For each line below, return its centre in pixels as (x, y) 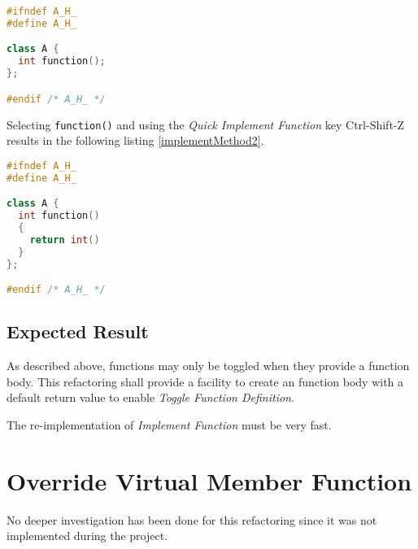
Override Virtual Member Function (209, 480)
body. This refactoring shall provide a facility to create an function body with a (205, 381)
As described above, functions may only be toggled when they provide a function (208, 366)
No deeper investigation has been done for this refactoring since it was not (192, 519)
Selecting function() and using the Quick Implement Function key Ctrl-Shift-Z (206, 124)
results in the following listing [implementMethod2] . (135, 140)
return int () (65, 240)
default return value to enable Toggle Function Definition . (150, 397)
